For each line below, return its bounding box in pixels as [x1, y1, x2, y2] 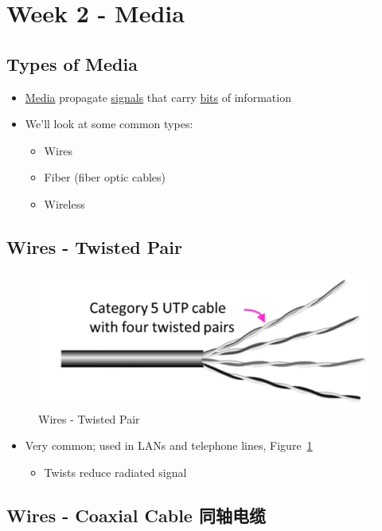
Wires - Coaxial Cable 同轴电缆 [6, 502, 266, 527]
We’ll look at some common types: [25, 115, 193, 132]
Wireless [44, 195, 85, 212]
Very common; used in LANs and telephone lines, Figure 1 [25, 437, 313, 454]
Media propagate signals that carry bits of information [25, 88, 291, 105]
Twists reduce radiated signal [44, 463, 187, 480]
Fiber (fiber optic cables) [44, 169, 166, 185]
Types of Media [6, 51, 138, 76]
